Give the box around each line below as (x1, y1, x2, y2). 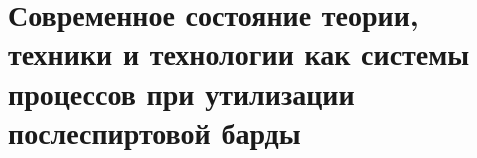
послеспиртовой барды (8, 111, 301, 152)
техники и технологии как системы (8, 33, 470, 74)
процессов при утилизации (8, 72, 355, 113)
